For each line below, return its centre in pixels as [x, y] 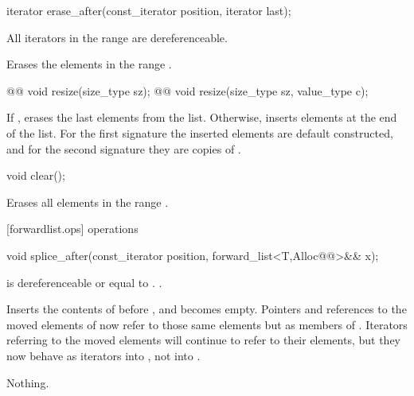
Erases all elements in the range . [88, 202]
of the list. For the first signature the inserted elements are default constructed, [200, 132]
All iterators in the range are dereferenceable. [117, 37]
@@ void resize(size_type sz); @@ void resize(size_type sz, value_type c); [187, 90]
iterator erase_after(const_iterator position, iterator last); [149, 10]
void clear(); [36, 175]
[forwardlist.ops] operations [72, 229]
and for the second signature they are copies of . [124, 148]
